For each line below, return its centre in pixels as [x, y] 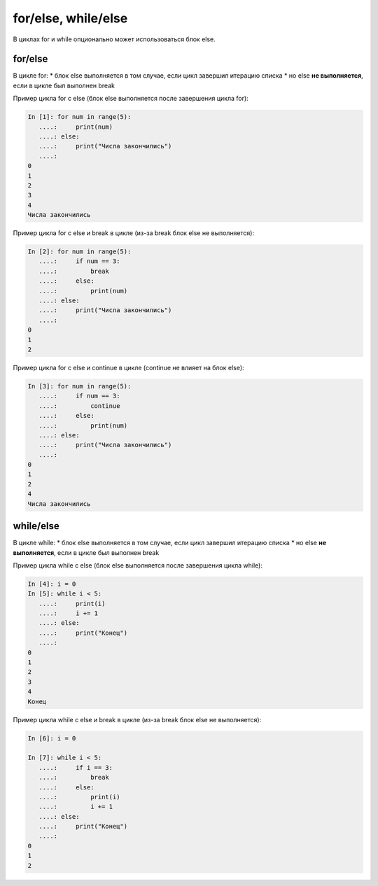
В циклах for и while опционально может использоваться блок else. [114, 39]
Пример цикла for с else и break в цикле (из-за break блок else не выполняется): [134, 233]
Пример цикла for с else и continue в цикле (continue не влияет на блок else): [128, 367]
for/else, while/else [70, 18]
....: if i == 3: [76, 767]
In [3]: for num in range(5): [79, 386]
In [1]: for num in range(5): [79, 117]
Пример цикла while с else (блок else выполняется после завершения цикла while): [138, 565]
